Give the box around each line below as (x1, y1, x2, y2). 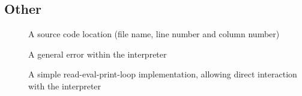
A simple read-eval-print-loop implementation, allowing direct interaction (28, 68, 297, 80)
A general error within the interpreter (28, 47, 167, 60)
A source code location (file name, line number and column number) (28, 28, 280, 40)
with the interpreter (28, 79, 101, 92)
